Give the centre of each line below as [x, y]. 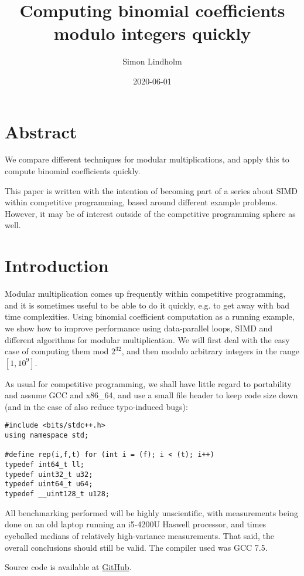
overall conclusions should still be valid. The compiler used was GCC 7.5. [136, 547]
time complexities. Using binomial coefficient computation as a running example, [150, 316]
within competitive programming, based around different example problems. [141, 202]
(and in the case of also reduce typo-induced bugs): [96, 406]
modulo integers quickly [152, 33]
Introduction [57, 265]
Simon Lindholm [152, 61]
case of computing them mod [57, 351]
